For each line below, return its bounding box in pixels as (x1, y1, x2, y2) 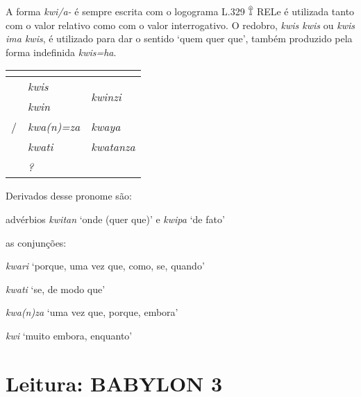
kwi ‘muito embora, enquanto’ (6, 328, 133, 342)
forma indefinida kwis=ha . (6, 44, 117, 59)
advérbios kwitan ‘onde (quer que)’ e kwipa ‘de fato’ (6, 211, 225, 226)
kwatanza (91, 139, 135, 155)
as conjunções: (6, 235, 67, 249)
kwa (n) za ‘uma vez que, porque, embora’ (6, 305, 178, 319)
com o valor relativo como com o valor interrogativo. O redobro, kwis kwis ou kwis (6, 17, 355, 32)
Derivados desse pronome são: (6, 188, 132, 203)
